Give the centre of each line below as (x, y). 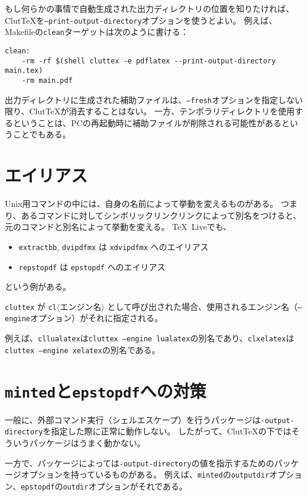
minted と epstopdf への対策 (106, 390)
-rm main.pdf (47, 80)
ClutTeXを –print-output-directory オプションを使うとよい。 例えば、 (141, 20)
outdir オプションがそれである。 (125, 486)
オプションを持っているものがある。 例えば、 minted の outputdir (145, 474)
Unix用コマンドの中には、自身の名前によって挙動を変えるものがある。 (142, 204)
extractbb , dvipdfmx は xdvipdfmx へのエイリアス (114, 246)
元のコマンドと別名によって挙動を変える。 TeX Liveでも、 (118, 227)
